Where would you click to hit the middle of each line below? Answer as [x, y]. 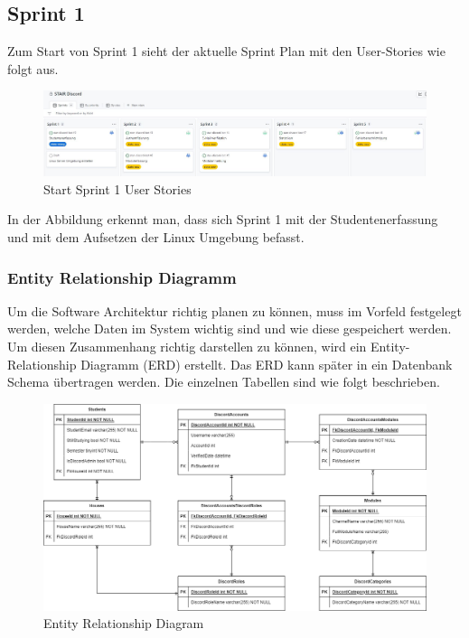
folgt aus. [33, 68]
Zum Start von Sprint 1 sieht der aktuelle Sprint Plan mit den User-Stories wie [226, 51]
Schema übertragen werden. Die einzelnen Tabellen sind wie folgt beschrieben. [224, 382]
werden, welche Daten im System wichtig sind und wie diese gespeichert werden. [230, 328]
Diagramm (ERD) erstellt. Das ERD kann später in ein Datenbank [267, 364]
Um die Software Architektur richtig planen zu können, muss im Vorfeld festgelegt [234, 310]
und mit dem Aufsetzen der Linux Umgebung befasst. [156, 237]
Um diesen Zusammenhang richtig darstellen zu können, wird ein [187, 347]
